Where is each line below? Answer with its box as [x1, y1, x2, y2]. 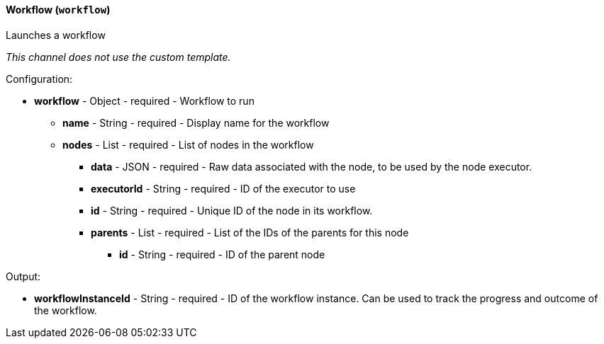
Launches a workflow [6, 28, 106, 41]
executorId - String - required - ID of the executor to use [91, 182, 356, 195]
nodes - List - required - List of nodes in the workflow [62, 138, 314, 151]
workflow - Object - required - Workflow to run [34, 94, 255, 107]
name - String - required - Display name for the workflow [62, 116, 330, 129]
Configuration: [6, 72, 73, 85]
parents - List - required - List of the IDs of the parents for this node [91, 226, 409, 239]
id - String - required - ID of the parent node [119, 248, 325, 260]
